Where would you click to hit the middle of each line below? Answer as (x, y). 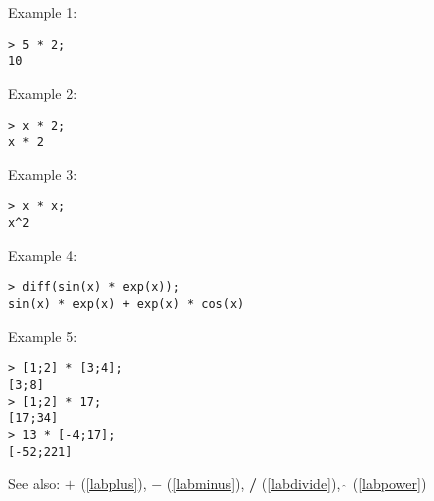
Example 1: (43, 12)
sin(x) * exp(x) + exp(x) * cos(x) (126, 303)
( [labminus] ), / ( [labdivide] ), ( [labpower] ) (296, 483)
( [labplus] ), (113, 483)
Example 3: (43, 173)
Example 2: (43, 92)
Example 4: (43, 254)
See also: (34, 483)
